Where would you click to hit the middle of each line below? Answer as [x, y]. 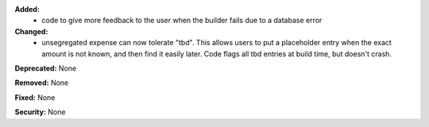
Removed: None [42, 83]
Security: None [40, 112]
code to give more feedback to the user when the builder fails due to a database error [182, 21]
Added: [27, 9]
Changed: [31, 31]
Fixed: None [35, 97]
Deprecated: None [46, 68]
